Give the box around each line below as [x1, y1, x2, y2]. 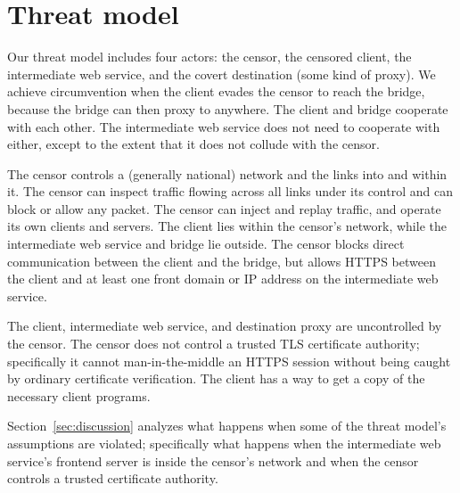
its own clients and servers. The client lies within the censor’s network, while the [7, 217, 447, 235]
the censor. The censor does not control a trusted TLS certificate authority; [7, 334, 420, 353]
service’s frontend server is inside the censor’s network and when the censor [7, 451, 419, 470]
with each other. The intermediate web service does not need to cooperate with [7, 117, 440, 136]
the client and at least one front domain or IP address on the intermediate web [7, 269, 439, 288]
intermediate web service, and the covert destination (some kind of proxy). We [7, 64, 436, 83]
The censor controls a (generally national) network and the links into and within [7, 164, 448, 183]
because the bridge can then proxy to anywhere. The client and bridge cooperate [7, 99, 448, 118]
